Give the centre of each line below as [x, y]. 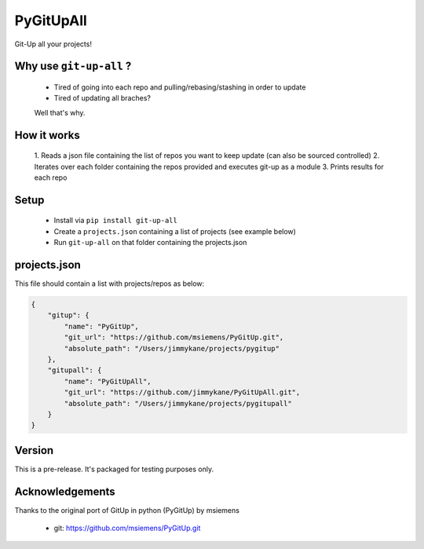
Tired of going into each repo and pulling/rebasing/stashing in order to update [180, 87]
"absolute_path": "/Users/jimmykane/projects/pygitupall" [178, 403]
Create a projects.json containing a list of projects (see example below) [175, 231]
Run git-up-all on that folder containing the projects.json [150, 243]
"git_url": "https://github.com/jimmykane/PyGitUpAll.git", [182, 392]
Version [34, 450]
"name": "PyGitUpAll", [108, 381]
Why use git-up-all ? [73, 66]
